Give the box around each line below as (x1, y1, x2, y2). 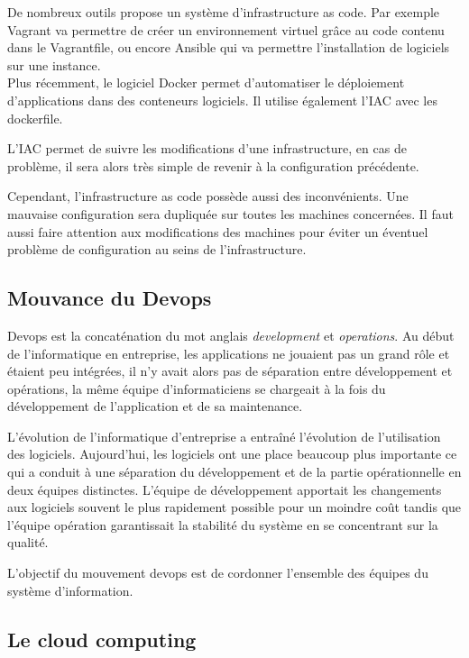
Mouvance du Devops (7, 284, 212, 312)
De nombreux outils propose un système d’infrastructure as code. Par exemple (7, 3, 440, 21)
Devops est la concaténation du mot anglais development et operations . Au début (7, 325, 455, 344)
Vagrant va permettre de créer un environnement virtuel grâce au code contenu (7, 20, 445, 39)
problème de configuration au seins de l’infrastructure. (7, 240, 307, 259)
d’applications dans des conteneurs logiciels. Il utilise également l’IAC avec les (7, 90, 437, 109)
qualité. (7, 533, 49, 552)
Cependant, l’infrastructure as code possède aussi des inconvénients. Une (7, 187, 409, 206)
